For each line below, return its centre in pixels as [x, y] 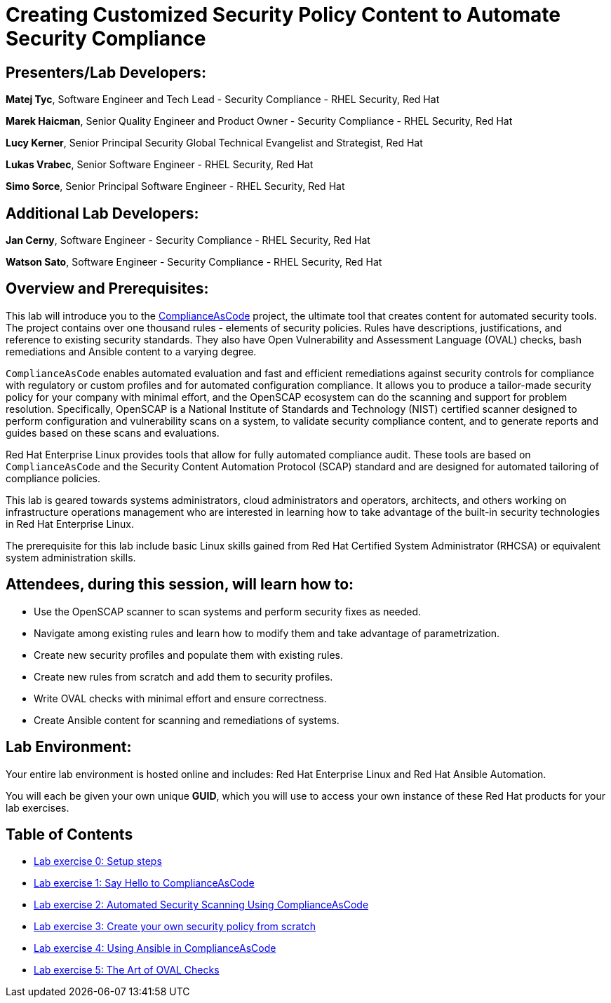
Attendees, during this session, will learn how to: [180, 585]
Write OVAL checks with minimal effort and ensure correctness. [180, 698]
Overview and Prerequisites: [107, 289]
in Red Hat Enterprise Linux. [70, 524]
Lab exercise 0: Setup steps [98, 861]
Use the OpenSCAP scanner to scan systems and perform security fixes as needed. [228, 611]
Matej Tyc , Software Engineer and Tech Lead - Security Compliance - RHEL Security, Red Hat [223, 100]
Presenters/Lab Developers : [106, 72]
